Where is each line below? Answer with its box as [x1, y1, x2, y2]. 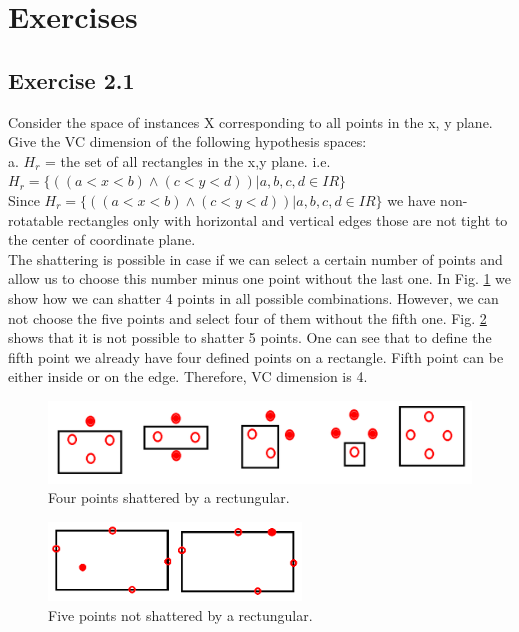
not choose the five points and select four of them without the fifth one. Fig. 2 [8, 307, 487, 328]
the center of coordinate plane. [8, 229, 196, 250]
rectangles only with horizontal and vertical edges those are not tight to [67, 209, 508, 230]
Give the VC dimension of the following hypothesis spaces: [8, 131, 367, 152]
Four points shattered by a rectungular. [48, 487, 290, 508]
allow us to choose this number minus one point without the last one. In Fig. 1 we [8, 268, 512, 289]
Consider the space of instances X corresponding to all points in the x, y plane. [8, 111, 493, 132]
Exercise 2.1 [8, 64, 135, 95]
